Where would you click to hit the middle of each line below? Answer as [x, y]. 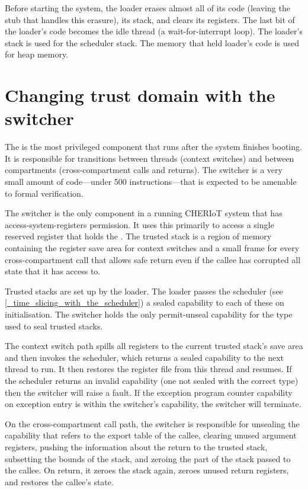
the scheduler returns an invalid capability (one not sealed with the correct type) [152, 380]
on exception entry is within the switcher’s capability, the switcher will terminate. [153, 404]
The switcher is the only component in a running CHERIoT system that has [144, 213]
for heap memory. [37, 54]
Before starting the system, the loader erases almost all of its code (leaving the [147, 8]
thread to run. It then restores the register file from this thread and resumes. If [148, 369]
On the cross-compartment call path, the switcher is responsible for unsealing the [152, 423]
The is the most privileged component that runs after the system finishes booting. [153, 147]
